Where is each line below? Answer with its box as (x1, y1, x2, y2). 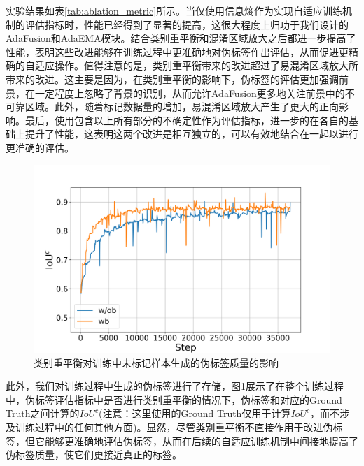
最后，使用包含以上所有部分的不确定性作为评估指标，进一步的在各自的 (24, 112, 349, 127)
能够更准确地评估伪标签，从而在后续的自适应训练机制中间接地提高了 (44, 433, 358, 448)
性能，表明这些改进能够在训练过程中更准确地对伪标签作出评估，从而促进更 (6, 44, 349, 59)
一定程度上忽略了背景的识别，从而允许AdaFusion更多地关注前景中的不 (34, 85, 355, 100)
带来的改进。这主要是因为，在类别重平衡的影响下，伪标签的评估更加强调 (6, 71, 339, 86)
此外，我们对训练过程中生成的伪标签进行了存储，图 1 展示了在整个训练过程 (6, 379, 344, 393)
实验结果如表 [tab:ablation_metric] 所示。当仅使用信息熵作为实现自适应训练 (6, 3, 343, 17)
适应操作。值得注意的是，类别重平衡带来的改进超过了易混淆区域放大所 (34, 58, 358, 73)
